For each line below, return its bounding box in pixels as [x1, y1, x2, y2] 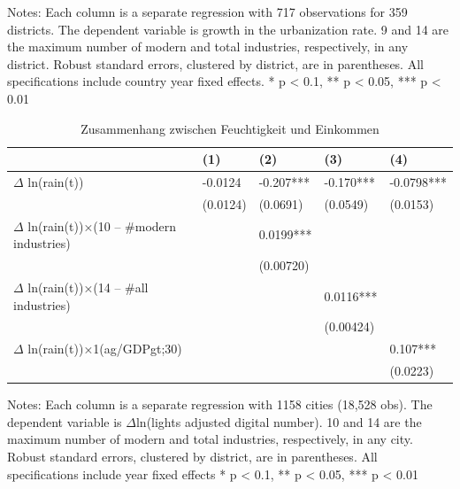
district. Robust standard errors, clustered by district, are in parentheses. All [7, 54, 424, 73]
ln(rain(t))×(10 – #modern [27, 216, 177, 235]
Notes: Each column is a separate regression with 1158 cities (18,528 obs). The [7, 395, 433, 414]
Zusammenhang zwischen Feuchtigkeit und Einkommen [80, 119, 379, 137]
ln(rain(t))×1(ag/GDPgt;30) [27, 339, 182, 358]
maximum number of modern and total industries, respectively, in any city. [7, 430, 413, 448]
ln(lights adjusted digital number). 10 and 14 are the [135, 412, 422, 431]
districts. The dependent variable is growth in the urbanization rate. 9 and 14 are [7, 19, 449, 38]
